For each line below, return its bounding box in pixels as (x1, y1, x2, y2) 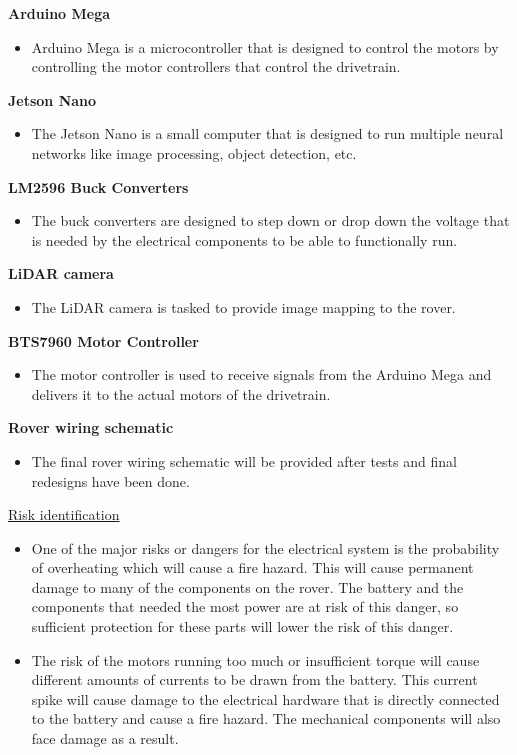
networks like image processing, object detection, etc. (31, 142, 357, 163)
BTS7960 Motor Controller (8, 330, 199, 351)
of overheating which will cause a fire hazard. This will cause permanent (31, 557, 474, 578)
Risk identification (8, 504, 120, 525)
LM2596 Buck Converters (8, 176, 189, 197)
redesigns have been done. (31, 470, 190, 491)
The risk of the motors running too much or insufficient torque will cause (31, 649, 480, 670)
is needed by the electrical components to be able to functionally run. (31, 229, 458, 250)
